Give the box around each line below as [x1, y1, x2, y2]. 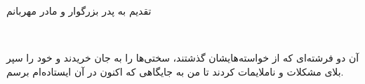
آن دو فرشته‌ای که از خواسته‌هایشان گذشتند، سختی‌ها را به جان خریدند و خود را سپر [6, 50, 359, 65]
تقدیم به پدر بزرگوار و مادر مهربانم [6, 3, 152, 17]
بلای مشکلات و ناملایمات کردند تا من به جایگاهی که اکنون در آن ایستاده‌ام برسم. [6, 64, 344, 78]
